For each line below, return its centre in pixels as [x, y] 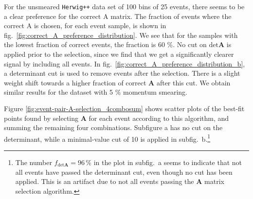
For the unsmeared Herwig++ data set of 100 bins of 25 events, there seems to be [124, 6]
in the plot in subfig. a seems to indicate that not [168, 162]
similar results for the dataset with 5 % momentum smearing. [96, 92]
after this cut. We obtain [193, 82]
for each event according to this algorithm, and [159, 118]
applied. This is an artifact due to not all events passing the [105, 181]
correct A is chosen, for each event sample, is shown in [85, 25]
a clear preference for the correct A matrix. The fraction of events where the [118, 16]
